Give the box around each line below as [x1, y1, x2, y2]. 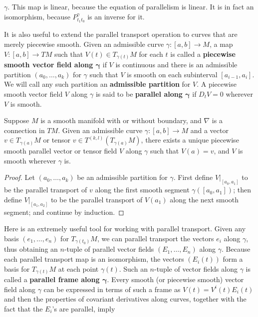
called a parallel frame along [4, 274, 100, 285]
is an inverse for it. [87, 11, 145, 21]
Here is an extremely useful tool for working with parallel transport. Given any [4, 223, 246, 234]
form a [223, 254, 243, 264]
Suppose [4, 115, 29, 126]
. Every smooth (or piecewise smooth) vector [107, 274, 244, 285]
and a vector [190, 125, 229, 135]
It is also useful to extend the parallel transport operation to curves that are [4, 29, 238, 39]
